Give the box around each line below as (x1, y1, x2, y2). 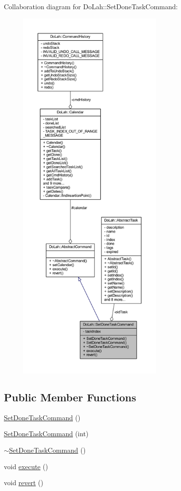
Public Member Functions (4, 389, 136, 404)
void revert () (4, 477, 43, 488)
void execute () (4, 461, 48, 471)
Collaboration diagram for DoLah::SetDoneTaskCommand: (4, 1, 178, 11)
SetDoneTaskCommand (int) (4, 428, 89, 439)
